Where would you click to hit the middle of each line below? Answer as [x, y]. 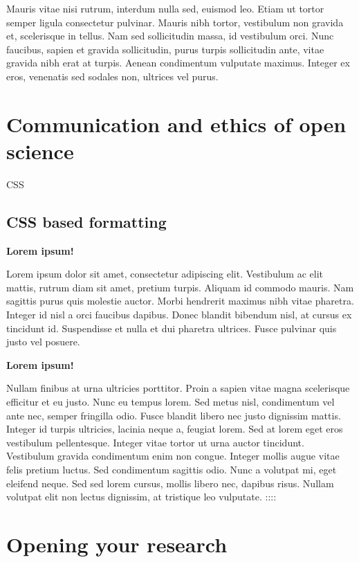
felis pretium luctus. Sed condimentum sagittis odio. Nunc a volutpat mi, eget [172, 469]
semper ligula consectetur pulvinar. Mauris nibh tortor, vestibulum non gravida [175, 22]
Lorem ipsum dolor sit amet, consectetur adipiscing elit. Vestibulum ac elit [165, 274]
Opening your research [117, 544]
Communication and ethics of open [176, 124]
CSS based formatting [86, 221]
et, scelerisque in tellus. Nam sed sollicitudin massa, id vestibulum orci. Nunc [170, 36]
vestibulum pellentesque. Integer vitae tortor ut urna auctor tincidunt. [155, 442]
